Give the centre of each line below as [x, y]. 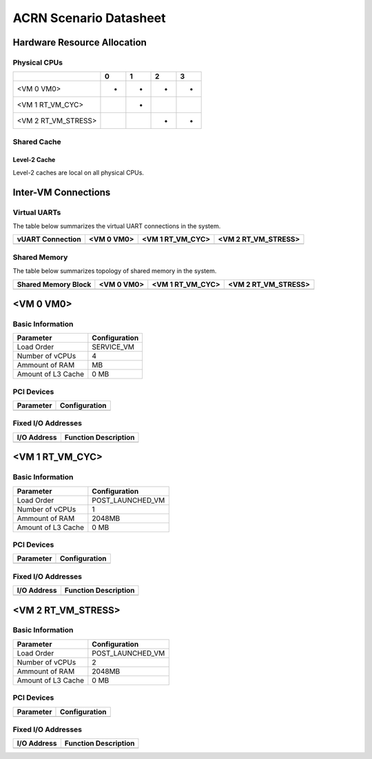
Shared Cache [37, 141]
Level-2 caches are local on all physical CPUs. [79, 172]
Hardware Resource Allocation [80, 42]
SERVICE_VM [113, 347]
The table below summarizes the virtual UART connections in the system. [117, 226]
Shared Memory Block [54, 284]
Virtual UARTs [37, 212]
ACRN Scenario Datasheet [89, 18]
